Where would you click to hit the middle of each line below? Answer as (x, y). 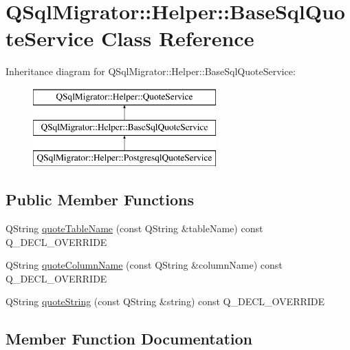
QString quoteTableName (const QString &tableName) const (134, 228)
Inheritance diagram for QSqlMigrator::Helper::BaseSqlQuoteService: (151, 71)
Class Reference (177, 38)
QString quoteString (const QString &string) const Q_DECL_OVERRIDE (165, 301)
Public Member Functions (100, 199)
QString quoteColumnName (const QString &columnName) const (144, 265)
